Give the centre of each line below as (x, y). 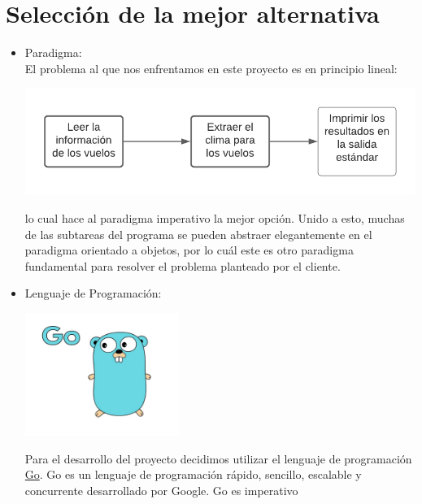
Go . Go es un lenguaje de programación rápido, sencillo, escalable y (193, 474)
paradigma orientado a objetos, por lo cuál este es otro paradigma (189, 250)
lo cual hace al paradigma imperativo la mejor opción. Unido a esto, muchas (215, 217)
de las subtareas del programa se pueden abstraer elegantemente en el (198, 234)
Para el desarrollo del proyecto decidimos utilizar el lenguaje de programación (218, 458)
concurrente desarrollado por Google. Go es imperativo (161, 490)
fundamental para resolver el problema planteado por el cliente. (183, 265)
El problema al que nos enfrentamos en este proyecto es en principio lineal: (211, 68)
